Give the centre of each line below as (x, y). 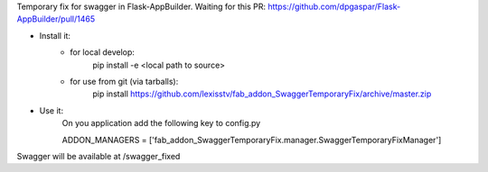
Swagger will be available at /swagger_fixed (99, 156)
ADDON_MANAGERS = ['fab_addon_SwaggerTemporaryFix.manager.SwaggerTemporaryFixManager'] (252, 140)
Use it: (51, 110)
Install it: (55, 35)
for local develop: (103, 52)
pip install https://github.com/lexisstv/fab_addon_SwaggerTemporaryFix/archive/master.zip (262, 94)
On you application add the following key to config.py (161, 123)
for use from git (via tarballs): (124, 81)
